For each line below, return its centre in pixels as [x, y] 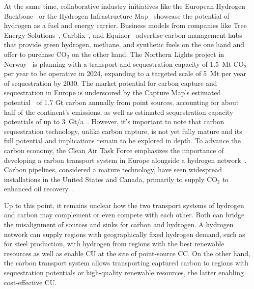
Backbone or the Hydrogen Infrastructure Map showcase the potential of [117, 15]
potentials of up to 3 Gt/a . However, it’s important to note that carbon [114, 121]
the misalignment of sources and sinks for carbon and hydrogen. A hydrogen [119, 224]
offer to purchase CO [35, 54]
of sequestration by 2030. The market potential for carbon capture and [111, 83]
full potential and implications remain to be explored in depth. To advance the [123, 141]
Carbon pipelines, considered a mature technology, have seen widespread [113, 170]
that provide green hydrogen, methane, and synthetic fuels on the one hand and [124, 44]
